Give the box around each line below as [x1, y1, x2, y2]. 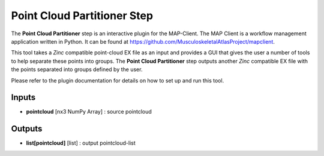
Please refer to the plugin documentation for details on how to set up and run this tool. [11, 77, 224, 84]
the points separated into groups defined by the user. [11, 66, 143, 73]
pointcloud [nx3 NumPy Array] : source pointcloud [26, 108, 152, 115]
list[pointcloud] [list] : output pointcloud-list [26, 139, 136, 146]
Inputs [11, 93, 36, 103]
